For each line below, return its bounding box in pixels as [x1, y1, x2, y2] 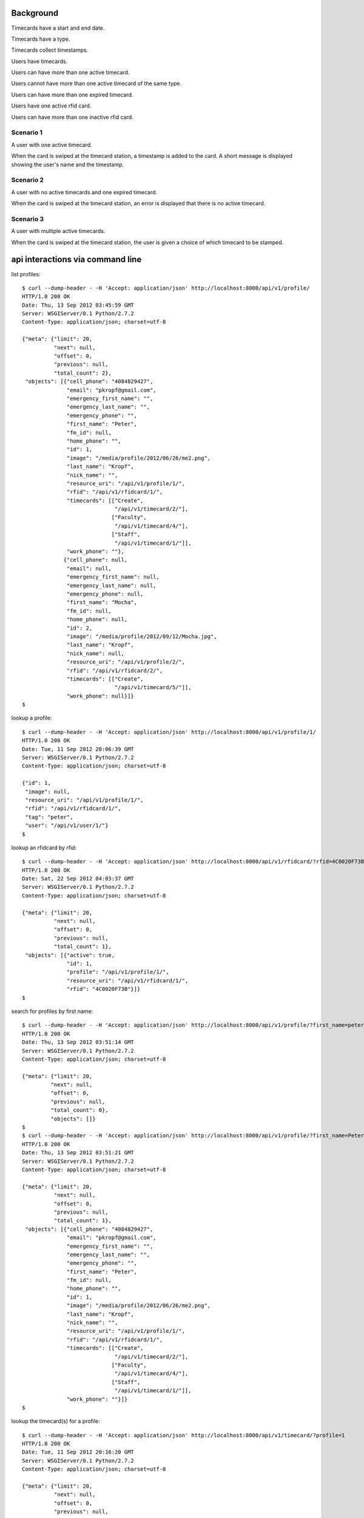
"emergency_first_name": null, [67, 574, 160, 580]
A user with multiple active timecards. [11, 228, 106, 235]
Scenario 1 [11, 128, 42, 137]
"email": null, [67, 565, 112, 572]
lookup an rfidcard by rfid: [11, 844, 77, 851]
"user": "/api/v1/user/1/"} [25, 822, 109, 829]
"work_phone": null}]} [67, 692, 135, 699]
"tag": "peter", [25, 814, 73, 820]
